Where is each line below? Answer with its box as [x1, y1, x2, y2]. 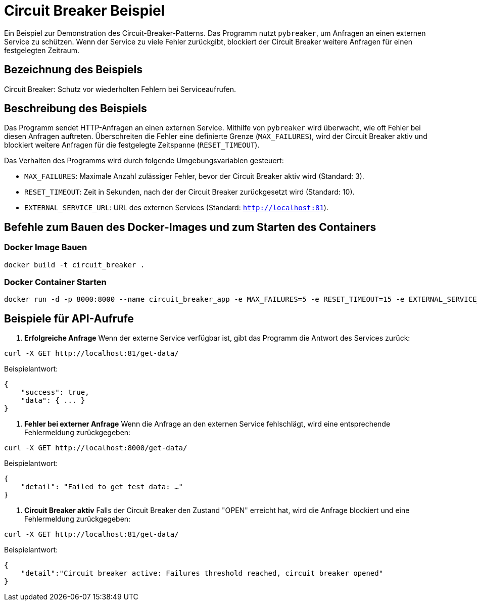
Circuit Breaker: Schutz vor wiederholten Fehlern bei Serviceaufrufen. [4, 84, 236, 94]
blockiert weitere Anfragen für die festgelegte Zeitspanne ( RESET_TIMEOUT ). [4, 141, 260, 150]
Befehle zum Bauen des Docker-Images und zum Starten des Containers [4, 220, 376, 234]
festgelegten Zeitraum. [4, 45, 80, 55]
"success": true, [21, 388, 89, 397]
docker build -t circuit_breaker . [4, 260, 145, 269]
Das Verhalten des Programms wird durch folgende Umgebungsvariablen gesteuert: [4, 156, 284, 165]
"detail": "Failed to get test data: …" [21, 483, 183, 491]
